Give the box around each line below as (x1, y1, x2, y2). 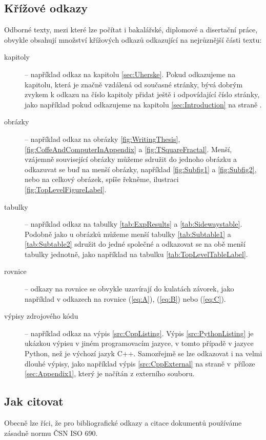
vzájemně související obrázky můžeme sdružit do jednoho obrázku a (25, 154, 237, 164)
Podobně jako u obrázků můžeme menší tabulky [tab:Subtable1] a (25, 228, 231, 239)
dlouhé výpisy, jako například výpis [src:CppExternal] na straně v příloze (25, 358, 255, 369)
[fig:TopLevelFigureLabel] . (25, 184, 107, 194)
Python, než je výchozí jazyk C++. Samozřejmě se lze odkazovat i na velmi (25, 348, 262, 359)
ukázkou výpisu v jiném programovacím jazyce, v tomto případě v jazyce (25, 338, 254, 349)
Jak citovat (4, 393, 64, 409)
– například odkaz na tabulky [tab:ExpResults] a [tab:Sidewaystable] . (25, 218, 242, 229)
